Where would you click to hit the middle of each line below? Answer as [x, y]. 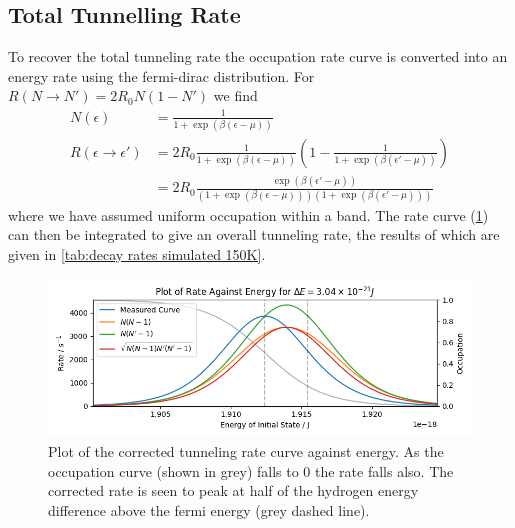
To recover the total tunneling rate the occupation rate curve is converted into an [258, 56]
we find [235, 95]
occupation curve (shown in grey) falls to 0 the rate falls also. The [251, 470]
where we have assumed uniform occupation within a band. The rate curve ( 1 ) [248, 214]
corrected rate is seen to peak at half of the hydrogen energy [233, 490]
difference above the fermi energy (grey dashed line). [209, 509]
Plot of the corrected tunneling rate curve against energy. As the [246, 450]
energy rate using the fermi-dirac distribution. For [161, 75]
